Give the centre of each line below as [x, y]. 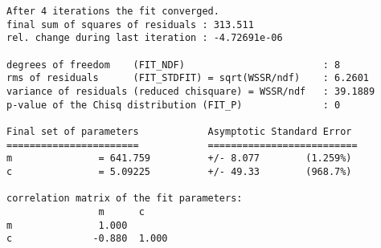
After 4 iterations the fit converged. [113, 11]
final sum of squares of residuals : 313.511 [130, 24]
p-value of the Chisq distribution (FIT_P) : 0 [174, 105]
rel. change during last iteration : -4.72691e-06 [145, 38]
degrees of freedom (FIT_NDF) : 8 [174, 65]
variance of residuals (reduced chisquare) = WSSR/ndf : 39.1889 [191, 91]
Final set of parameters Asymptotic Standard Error [179, 131]
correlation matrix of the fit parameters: [125, 199]
